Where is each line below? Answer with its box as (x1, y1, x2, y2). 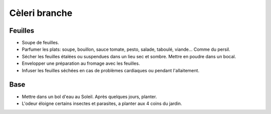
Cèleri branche (9, 7, 73, 18)
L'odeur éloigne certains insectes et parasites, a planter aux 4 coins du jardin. (22, 100, 183, 107)
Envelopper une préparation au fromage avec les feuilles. (22, 60, 140, 67)
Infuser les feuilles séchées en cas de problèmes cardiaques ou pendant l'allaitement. (22, 67, 200, 73)
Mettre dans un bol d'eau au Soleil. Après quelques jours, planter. (22, 94, 157, 100)
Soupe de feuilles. (22, 40, 59, 46)
